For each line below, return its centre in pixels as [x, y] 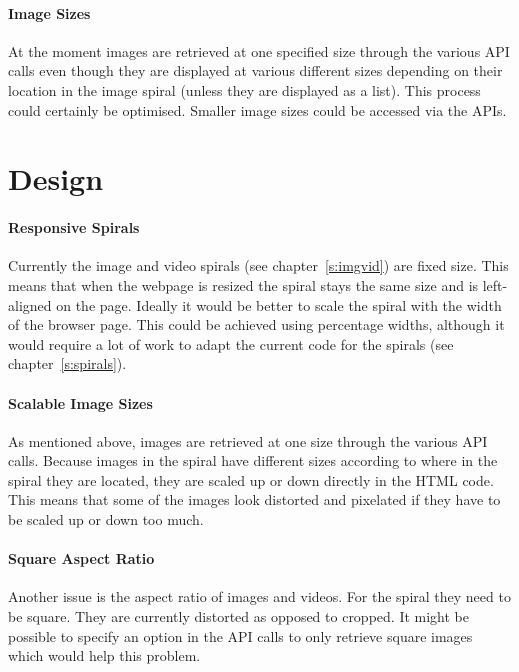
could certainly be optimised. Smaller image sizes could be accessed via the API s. [257, 109]
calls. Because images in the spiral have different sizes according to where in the [253, 460]
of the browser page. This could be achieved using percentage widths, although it [256, 324]
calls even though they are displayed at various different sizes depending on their [255, 70]
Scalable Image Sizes [80, 402]
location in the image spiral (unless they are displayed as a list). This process [244, 89]
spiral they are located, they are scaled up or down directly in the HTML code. [251, 479]
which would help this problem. [104, 655]
